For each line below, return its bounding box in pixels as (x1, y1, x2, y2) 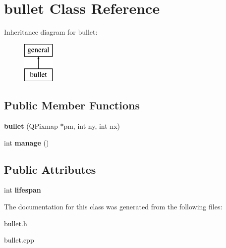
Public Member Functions (4, 98, 140, 113)
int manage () (4, 137, 49, 148)
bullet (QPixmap (4, 121, 58, 131)
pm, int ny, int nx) (63, 121, 120, 131)
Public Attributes (4, 161, 96, 177)
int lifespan (4, 185, 41, 195)
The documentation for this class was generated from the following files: (4, 201, 223, 212)
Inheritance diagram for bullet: (4, 27, 98, 37)
